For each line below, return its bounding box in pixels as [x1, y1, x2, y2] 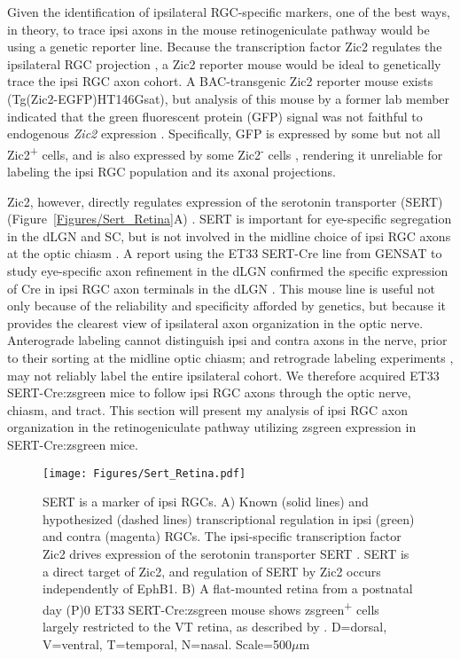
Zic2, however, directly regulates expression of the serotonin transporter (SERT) [7, 192, 443, 210]
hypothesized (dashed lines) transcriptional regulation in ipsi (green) [43, 509, 415, 528]
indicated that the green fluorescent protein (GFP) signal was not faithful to [7, 106, 423, 125]
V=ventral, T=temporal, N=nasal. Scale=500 [43, 634, 292, 653]
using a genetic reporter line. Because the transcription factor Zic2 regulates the [7, 37, 442, 56]
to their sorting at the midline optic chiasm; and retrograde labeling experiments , [7, 348, 454, 366]
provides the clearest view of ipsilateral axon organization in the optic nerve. [7, 313, 424, 332]
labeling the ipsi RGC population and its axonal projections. [7, 162, 336, 180]
